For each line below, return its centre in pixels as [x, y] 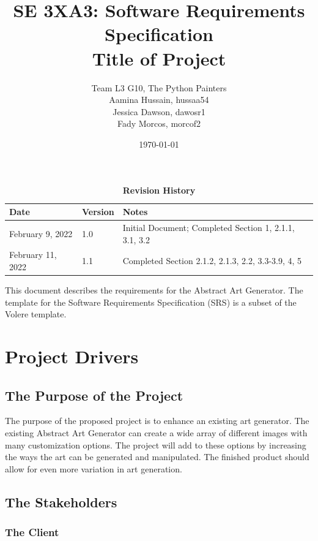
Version [98, 212]
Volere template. [36, 314]
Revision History [159, 190]
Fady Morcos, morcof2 [159, 123]
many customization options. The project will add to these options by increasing [156, 445]
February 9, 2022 [41, 233]
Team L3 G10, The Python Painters [159, 87]
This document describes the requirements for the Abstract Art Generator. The [154, 290]
